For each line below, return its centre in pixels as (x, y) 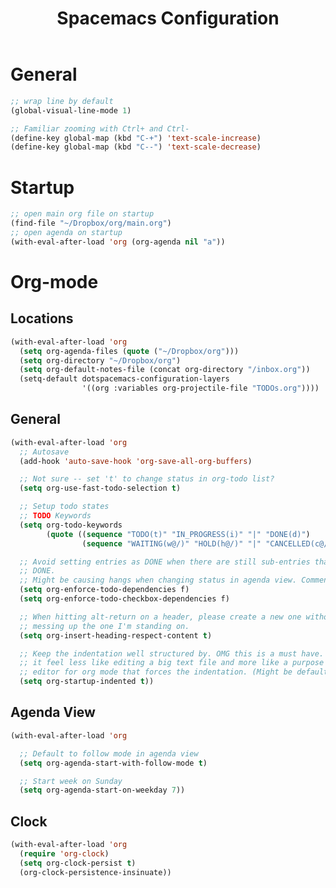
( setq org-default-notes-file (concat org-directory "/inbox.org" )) (165, 370)
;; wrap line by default (62, 101)
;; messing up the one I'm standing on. (104, 626)
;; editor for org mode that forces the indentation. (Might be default (174, 672)
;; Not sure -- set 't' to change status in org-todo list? (147, 479)
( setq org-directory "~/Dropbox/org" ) (100, 360)
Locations (42, 318)
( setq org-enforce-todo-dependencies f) (104, 590)
